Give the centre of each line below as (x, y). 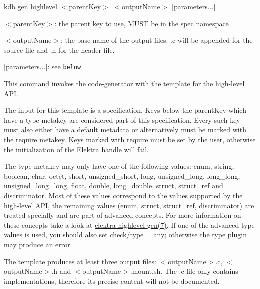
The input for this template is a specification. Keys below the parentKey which (125, 110)
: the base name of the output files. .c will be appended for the (157, 40)
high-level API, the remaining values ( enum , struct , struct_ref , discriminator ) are (129, 205)
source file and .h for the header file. (59, 50)
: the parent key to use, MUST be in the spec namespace (142, 23)
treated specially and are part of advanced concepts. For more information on (123, 215)
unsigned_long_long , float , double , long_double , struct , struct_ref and (114, 185)
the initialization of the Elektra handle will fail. (77, 149)
